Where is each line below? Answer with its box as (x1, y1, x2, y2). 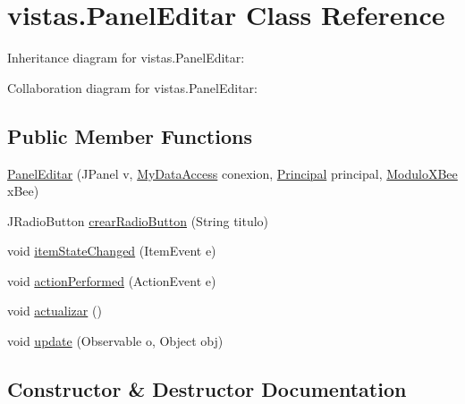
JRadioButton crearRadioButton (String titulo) (7, 211, 269, 230)
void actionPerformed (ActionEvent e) (7, 271, 216, 290)
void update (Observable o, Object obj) (7, 332, 224, 350)
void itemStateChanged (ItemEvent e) (7, 241, 216, 260)
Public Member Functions (7, 122, 252, 149)
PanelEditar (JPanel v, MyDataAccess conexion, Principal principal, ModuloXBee (7, 164, 458, 182)
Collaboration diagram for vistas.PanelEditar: (7, 78, 258, 97)
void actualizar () (7, 301, 102, 320)
